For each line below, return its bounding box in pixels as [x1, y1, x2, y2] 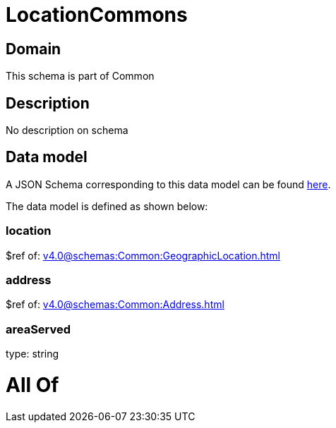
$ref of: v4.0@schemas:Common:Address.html [6, 298, 224, 311]
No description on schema [6, 124, 128, 137]
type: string [6, 348, 59, 360]
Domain [6, 39, 61, 58]
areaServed [6, 322, 71, 336]
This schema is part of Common [6, 70, 155, 82]
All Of [6, 372, 59, 397]
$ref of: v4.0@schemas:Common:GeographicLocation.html [6, 249, 281, 262]
